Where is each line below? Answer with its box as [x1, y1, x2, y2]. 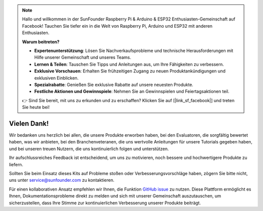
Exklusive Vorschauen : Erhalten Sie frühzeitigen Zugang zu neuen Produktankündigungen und [34, 68, 226, 74]
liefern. [9, 161, 23, 167]
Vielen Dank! [9, 119, 49, 127]
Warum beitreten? [22, 39, 60, 45]
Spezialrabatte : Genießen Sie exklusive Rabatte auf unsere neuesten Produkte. [34, 82, 193, 88]
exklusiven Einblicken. [34, 75, 79, 81]
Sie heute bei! [22, 105, 50, 110]
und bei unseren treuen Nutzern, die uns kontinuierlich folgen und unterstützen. [9, 146, 169, 152]
